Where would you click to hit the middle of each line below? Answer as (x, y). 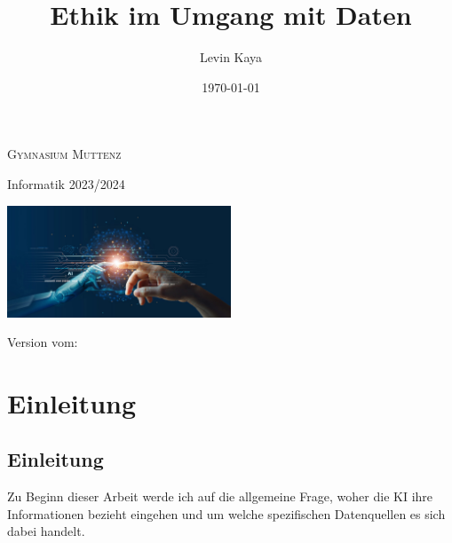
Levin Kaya (231, 57)
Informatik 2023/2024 (66, 183)
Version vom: (43, 342)
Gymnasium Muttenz (64, 154)
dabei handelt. (46, 531)
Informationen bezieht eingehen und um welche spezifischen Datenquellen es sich (226, 513)
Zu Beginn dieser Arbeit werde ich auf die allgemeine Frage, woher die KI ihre (220, 496)
